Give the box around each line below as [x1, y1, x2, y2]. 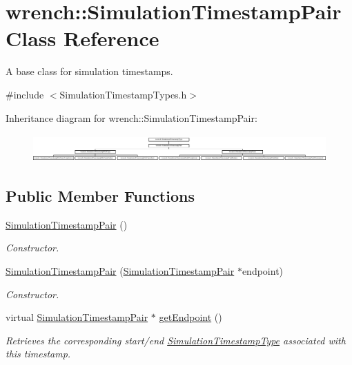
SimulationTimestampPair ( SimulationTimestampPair [6, 263, 235, 278]
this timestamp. [6, 346, 71, 361]
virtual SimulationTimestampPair [6, 310, 148, 324]
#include [6, 87, 44, 101]
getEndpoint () [159, 310, 222, 324]
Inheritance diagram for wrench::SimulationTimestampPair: [6, 110, 257, 125]
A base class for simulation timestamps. [6, 64, 173, 79]
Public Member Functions [6, 185, 195, 206]
